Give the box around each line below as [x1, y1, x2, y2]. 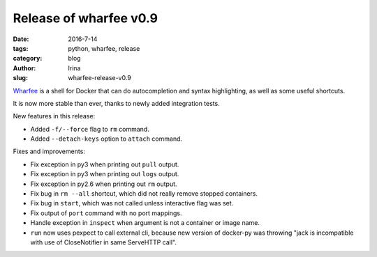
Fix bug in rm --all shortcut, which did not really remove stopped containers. [30, 189, 258, 198]
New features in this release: [13, 112, 96, 120]
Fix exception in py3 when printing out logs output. [30, 170, 179, 178]
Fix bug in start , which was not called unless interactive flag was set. [30, 199, 234, 208]
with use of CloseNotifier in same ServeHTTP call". [30, 237, 177, 247]
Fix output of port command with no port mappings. [30, 209, 182, 217]
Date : [13, 35, 29, 43]
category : [13, 54, 43, 63]
